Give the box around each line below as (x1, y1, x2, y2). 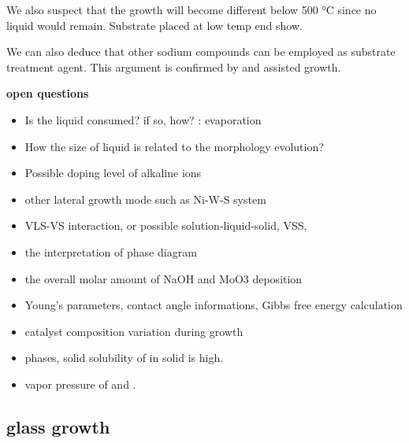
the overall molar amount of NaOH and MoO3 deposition (24, 270, 303, 286)
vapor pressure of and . (24, 375, 136, 392)
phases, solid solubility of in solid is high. (24, 349, 224, 366)
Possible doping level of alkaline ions (24, 164, 202, 181)
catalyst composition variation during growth (24, 323, 244, 339)
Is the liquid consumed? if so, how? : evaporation (24, 111, 262, 127)
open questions (6, 85, 89, 102)
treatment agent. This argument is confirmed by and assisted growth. (6, 58, 341, 75)
